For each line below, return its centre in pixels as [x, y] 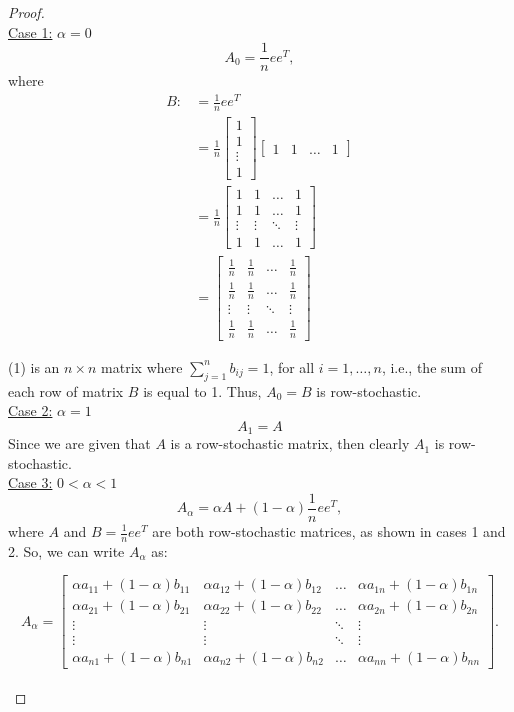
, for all [292, 366]
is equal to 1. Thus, [202, 390]
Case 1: [30, 31]
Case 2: [30, 410]
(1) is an [34, 366]
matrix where [142, 366]
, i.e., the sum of [431, 366]
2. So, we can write [66, 550]
